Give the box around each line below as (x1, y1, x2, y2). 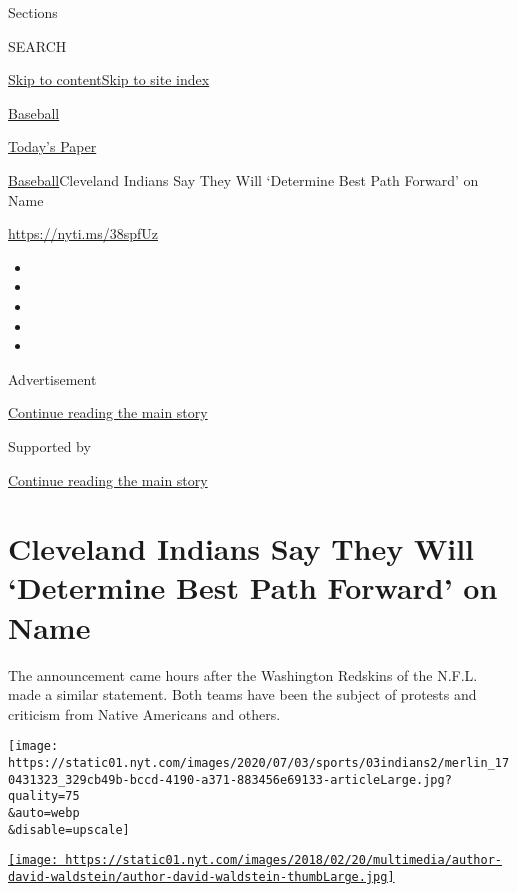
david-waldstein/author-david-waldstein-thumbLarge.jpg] (8, 869, 395, 884)
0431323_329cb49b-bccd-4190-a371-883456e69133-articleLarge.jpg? (8, 772, 452, 787)
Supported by (8, 435, 91, 456)
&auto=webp (8, 806, 80, 820)
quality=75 (8, 789, 80, 804)
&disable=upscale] (8, 822, 130, 837)
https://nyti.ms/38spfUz (8, 223, 158, 244)
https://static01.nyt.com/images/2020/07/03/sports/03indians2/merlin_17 (8, 756, 510, 771)
